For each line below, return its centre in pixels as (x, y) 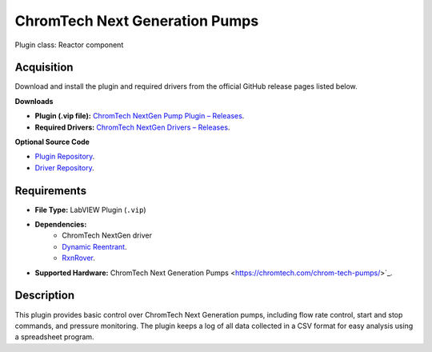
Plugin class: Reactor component (69, 45)
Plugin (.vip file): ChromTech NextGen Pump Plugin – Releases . (140, 116)
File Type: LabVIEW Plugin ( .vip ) (91, 210)
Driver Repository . (65, 167)
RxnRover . (79, 258)
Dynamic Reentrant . (94, 246)
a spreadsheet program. (55, 337)
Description (45, 296)
